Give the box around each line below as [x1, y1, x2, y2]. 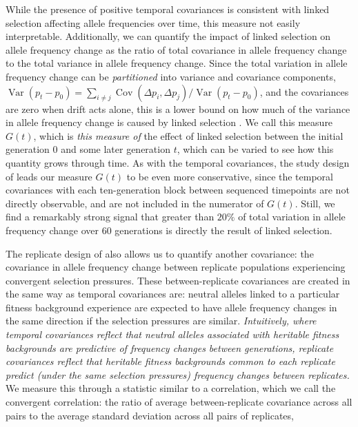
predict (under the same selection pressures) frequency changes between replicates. [6, 367, 350, 382]
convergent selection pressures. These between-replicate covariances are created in [6, 273, 350, 287]
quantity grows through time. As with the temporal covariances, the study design [6, 155, 350, 169]
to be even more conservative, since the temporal [126, 169, 334, 183]
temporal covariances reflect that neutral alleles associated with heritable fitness [6, 327, 339, 342]
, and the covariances [259, 84, 349, 98]
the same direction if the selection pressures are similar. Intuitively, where [6, 313, 317, 328]
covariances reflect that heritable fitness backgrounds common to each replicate [6, 354, 335, 368]
